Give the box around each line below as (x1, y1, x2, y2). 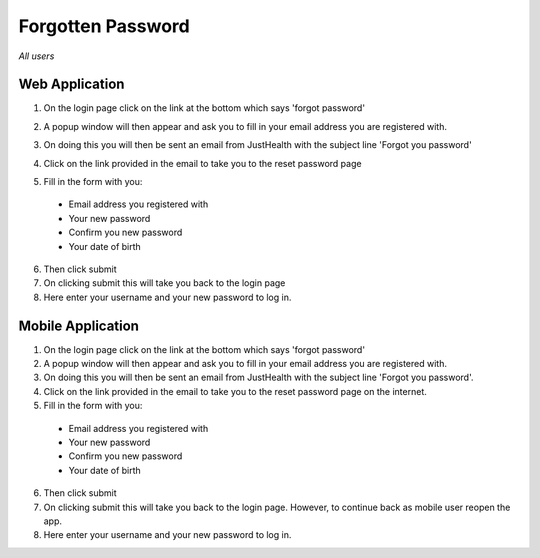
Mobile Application (18, 317, 140, 334)
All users (18, 50, 55, 62)
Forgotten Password (18, 15, 190, 37)
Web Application (18, 76, 125, 93)
